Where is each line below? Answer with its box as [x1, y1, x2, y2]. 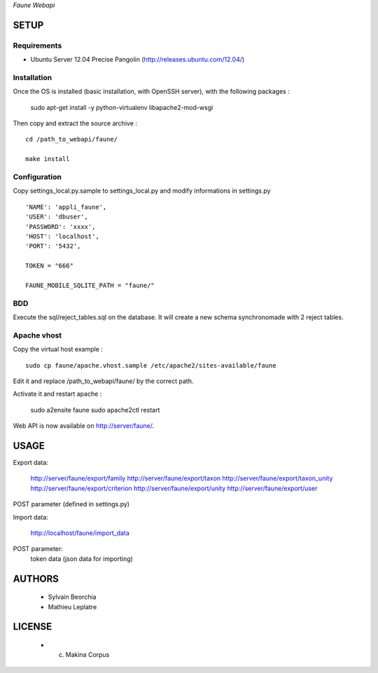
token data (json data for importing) [30, 554, 133, 563]
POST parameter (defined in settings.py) [13, 500, 129, 508]
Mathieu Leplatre [48, 602, 97, 611]
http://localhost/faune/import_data [30, 529, 129, 537]
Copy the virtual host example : [13, 345, 103, 354]
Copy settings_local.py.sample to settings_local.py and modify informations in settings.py [13, 186, 271, 195]
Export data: [13, 459, 49, 467]
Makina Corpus [65, 651, 110, 659]
